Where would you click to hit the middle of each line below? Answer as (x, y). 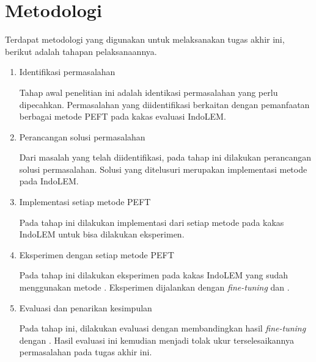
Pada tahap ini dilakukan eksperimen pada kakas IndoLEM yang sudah (154, 275)
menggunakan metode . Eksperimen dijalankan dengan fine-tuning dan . (154, 287)
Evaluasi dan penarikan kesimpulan (86, 307)
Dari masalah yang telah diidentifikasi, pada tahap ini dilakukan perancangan (165, 157)
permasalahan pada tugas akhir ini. (86, 352)
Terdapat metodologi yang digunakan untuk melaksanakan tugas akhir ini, (145, 39)
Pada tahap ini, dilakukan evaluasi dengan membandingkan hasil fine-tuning (163, 328)
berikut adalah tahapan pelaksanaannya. (81, 51)
